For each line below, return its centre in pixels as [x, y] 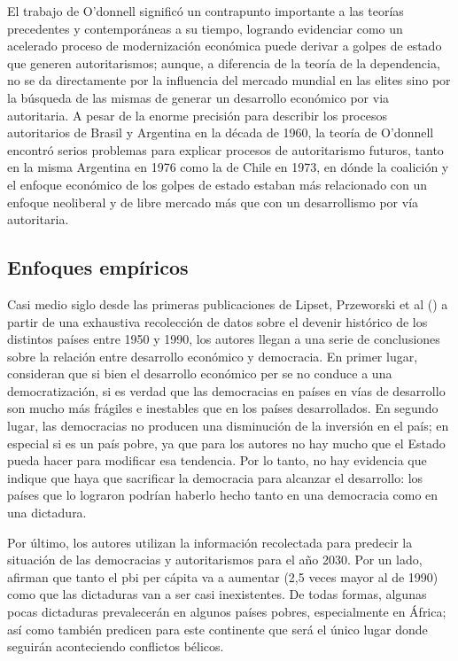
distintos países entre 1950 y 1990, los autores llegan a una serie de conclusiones [224, 339]
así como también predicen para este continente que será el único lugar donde [217, 629]
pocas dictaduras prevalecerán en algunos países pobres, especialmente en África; [227, 612]
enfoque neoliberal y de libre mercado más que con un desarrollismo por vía [213, 202]
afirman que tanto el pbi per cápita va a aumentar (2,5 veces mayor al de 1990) [223, 576]
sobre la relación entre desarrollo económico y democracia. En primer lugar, [213, 356]
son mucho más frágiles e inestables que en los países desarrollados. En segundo [223, 408]
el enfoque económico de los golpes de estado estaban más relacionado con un [217, 184]
